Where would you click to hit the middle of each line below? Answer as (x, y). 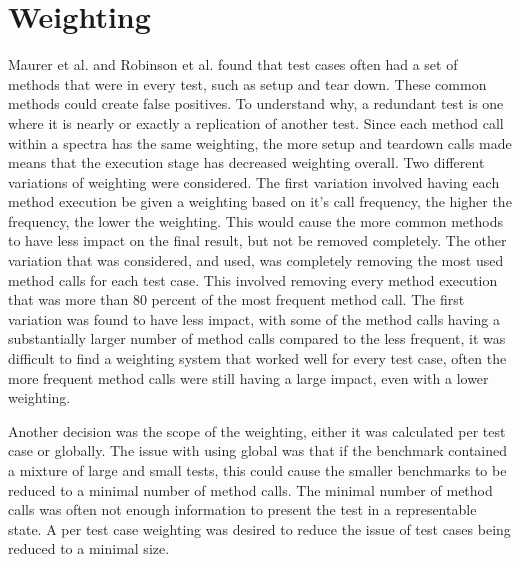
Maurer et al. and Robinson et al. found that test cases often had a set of (233, 64)
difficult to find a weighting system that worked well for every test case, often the (257, 358)
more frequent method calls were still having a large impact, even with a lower (248, 377)
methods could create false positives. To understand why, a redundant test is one (256, 103)
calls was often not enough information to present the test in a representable (242, 509)
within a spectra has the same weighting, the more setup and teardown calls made (260, 142)
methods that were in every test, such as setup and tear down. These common (247, 83)
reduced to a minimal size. (89, 548)
